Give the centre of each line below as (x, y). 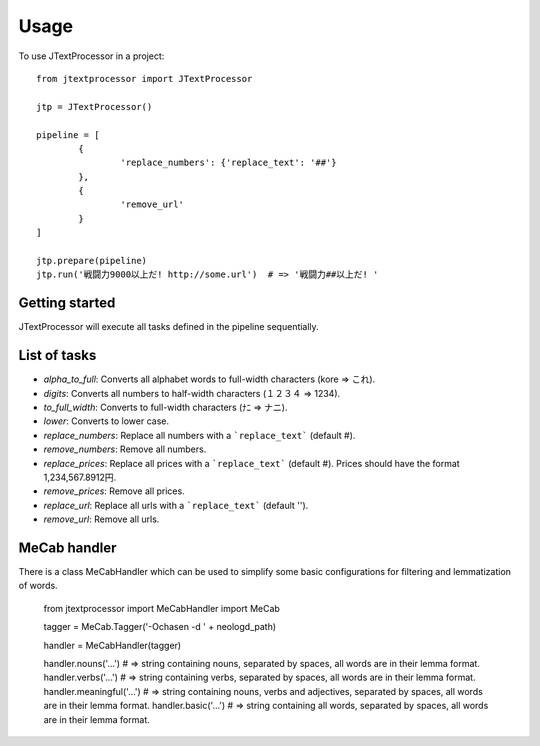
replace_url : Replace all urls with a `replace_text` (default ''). (176, 505)
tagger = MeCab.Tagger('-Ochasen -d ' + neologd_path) (160, 627)
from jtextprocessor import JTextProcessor (144, 78)
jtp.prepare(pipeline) (92, 261)
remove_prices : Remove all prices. (114, 491)
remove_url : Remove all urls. (101, 519)
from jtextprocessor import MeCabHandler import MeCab (161, 608)
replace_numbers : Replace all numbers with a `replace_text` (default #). (199, 435)
